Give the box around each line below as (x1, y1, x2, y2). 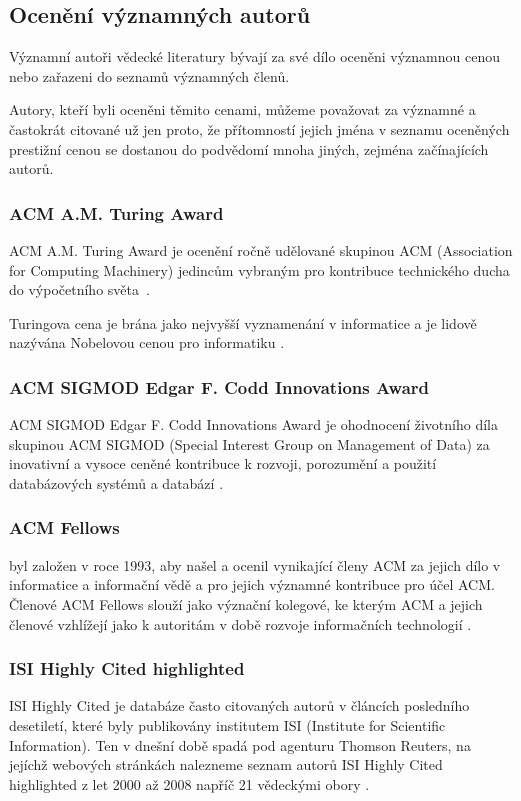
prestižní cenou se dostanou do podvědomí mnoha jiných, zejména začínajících (9, 138, 489, 159)
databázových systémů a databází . (9, 472, 224, 493)
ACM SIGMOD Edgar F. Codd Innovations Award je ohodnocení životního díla (9, 414, 498, 435)
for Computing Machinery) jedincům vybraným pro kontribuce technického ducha (9, 259, 510, 280)
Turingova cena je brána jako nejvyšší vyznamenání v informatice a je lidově (9, 312, 477, 333)
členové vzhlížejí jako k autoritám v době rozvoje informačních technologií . (9, 613, 472, 634)
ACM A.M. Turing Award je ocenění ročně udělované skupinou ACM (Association (9, 239, 513, 260)
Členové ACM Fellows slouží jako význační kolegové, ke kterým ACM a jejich (9, 593, 483, 614)
